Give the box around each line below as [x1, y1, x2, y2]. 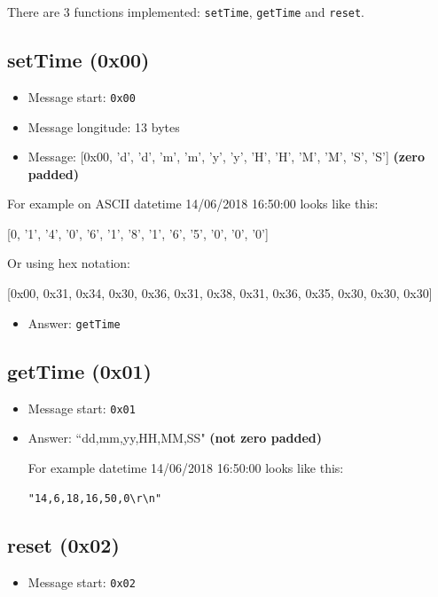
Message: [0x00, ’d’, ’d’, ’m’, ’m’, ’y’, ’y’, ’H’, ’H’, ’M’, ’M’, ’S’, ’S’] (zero [27, 147, 425, 166]
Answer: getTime [27, 313, 121, 332]
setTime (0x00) [7, 46, 150, 74]
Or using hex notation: [7, 254, 130, 272]
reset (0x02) [7, 531, 120, 559]
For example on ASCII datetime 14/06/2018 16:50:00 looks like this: [7, 194, 379, 213]
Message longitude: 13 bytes [27, 117, 180, 136]
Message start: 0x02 [27, 573, 136, 592]
